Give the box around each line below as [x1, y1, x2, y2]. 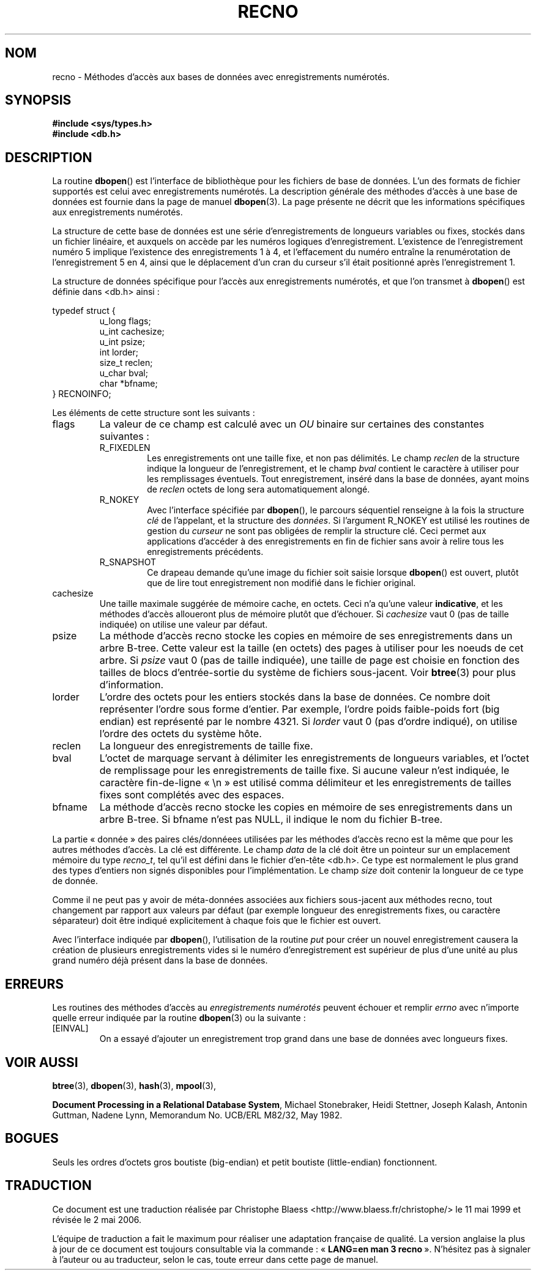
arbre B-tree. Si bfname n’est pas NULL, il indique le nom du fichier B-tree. [99, 813, 443, 826]
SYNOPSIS [5, 92, 72, 108]
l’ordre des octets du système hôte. [99, 727, 262, 740]
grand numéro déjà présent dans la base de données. [52, 955, 268, 966]
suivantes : [99, 430, 149, 443]
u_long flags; [99, 316, 151, 327]
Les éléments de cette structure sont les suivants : [52, 407, 255, 418]
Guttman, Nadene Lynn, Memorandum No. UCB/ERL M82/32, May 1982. [52, 1109, 343, 1120]
